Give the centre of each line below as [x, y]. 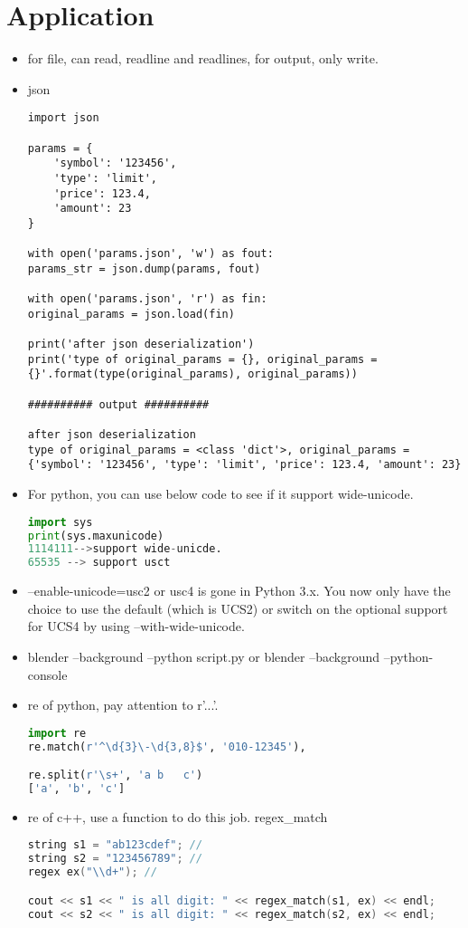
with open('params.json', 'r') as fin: [147, 299]
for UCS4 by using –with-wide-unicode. [136, 626]
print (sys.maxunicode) [96, 536]
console [47, 674]
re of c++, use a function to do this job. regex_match [178, 816]
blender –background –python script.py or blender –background [204, 656]
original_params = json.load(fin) [131, 314]
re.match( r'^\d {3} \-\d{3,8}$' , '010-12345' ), [167, 746]
